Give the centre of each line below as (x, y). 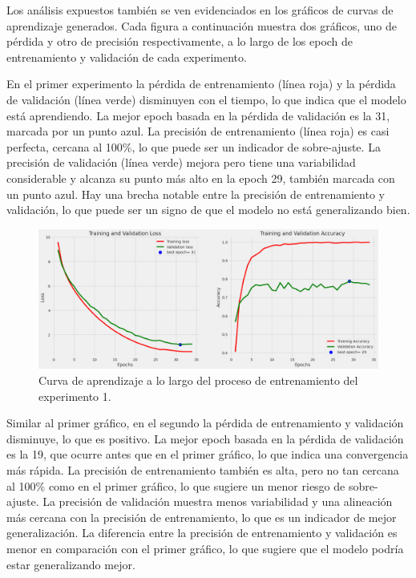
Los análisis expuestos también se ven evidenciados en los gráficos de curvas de (200, 10)
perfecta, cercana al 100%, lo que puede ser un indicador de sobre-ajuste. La (194, 146)
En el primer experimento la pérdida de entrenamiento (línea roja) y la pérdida (201, 84)
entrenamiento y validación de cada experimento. (127, 57)
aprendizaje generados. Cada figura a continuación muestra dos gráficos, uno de (202, 25)
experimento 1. (75, 396)
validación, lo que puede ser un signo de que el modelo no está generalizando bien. (208, 210)
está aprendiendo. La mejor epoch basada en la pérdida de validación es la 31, (198, 115)
